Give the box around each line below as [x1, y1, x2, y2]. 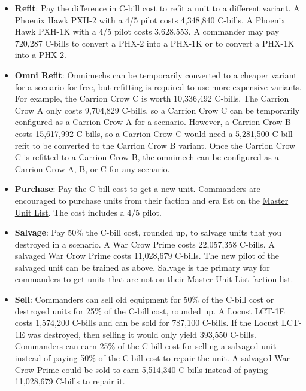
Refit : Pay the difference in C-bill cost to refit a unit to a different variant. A [14, 2, 300, 14]
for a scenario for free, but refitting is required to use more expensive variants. [14, 80, 302, 93]
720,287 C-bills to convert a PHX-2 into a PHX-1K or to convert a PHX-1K [14, 36, 295, 49]
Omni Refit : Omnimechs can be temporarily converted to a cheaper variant [14, 68, 297, 81]
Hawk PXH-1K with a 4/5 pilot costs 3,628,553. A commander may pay [14, 25, 280, 38]
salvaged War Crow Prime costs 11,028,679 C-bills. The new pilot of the [14, 249, 279, 262]
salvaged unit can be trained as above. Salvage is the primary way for [14, 261, 270, 273]
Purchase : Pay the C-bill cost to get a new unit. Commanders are [14, 182, 260, 195]
